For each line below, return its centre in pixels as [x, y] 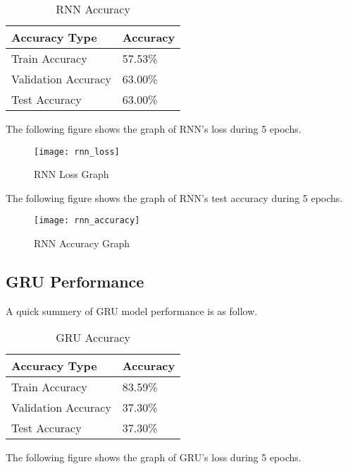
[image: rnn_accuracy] [87, 221]
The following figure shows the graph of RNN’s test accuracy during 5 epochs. [174, 197]
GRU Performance [75, 281]
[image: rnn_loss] [77, 152]
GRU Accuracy [93, 338]
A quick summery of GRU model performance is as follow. [132, 310]
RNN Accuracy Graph [82, 243]
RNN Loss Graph [72, 174]
